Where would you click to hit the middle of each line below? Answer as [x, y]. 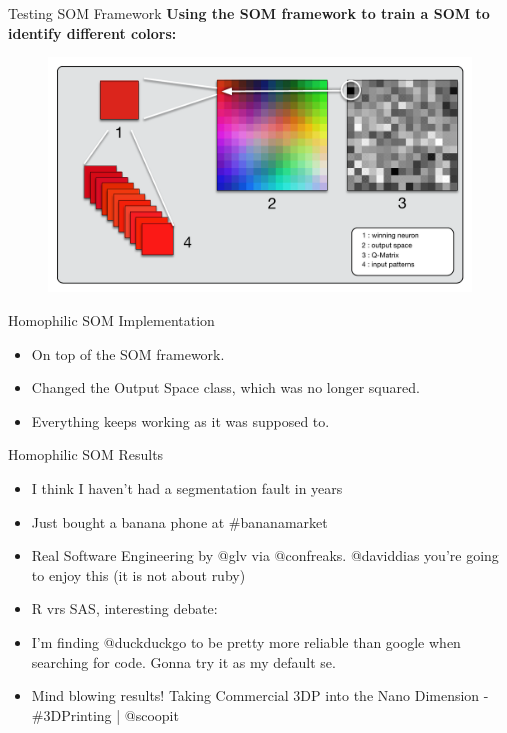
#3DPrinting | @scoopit [105, 714]
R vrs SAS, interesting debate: [124, 608]
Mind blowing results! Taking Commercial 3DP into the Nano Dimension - [260, 695]
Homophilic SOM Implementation [111, 319]
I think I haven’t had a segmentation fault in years [187, 487]
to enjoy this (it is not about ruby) [138, 574]
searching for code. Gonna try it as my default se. [183, 661]
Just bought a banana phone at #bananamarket [179, 521]
